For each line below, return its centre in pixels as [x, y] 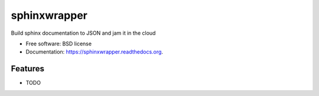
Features [27, 69]
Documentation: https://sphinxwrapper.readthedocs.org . [95, 52]
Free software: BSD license [58, 44]
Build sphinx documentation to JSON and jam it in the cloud [83, 33]
